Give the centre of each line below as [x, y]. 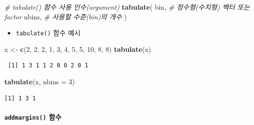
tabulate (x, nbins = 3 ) [40, 82]
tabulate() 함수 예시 [48, 33]
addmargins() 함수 [33, 117]
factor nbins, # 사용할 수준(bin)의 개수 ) [66, 16]
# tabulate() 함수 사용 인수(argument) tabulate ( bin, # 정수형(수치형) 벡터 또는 [127, 7]
